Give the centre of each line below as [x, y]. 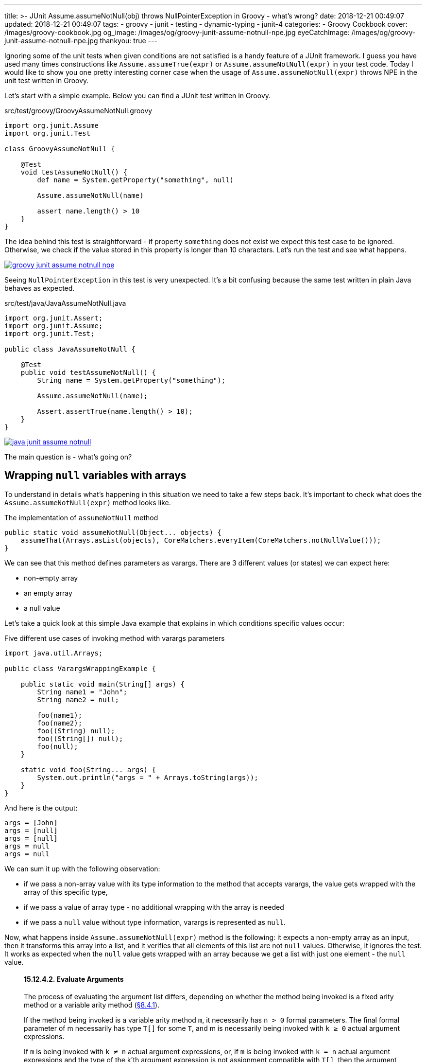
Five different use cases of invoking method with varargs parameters [115, 638]
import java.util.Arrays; [54, 653]
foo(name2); [60, 723]
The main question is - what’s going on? [68, 457]
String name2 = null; [78, 699]
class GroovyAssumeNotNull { [60, 149]
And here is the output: [41, 808]
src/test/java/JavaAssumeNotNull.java [65, 303]
